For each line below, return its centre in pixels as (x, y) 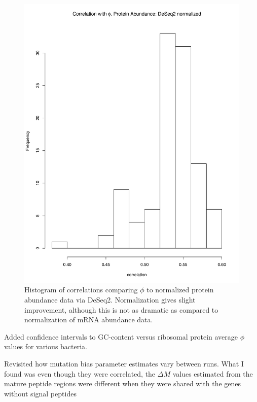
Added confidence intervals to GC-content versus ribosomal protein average (121, 336)
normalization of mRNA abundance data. (89, 320)
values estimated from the (213, 373)
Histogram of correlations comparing (81, 290)
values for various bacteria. (46, 346)
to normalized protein (180, 290)
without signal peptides (40, 393)
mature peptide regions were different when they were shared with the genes (123, 383)
